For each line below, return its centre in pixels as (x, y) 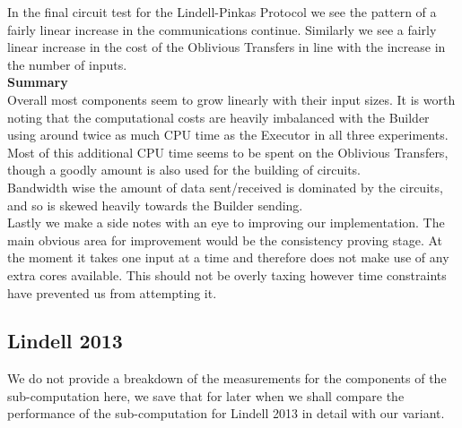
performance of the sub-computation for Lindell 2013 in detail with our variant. (226, 413)
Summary (38, 82)
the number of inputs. (67, 64)
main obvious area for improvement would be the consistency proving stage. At (225, 240)
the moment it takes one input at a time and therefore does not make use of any (228, 257)
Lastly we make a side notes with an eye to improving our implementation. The (226, 223)
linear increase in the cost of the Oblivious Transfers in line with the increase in (227, 47)
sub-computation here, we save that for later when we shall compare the (206, 395)
